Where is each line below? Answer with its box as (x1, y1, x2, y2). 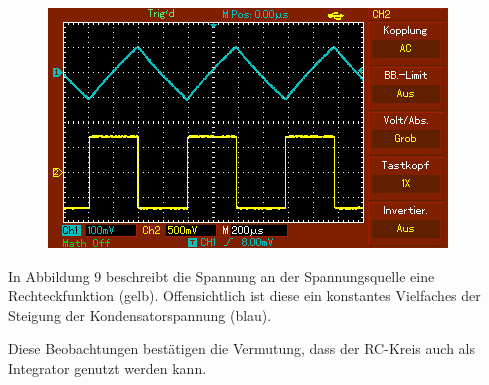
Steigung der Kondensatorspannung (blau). (8, 304, 272, 325)
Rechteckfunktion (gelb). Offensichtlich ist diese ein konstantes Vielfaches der (8, 285, 481, 306)
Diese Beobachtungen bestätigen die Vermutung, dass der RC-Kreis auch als (8, 338, 476, 359)
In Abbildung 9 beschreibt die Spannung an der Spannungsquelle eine (8, 265, 435, 286)
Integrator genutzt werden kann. (8, 357, 207, 378)
